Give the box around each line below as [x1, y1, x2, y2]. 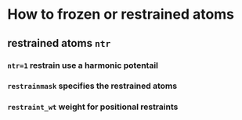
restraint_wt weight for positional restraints [7, 101, 179, 112]
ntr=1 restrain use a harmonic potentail [7, 60, 158, 71]
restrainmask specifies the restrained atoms [7, 80, 178, 91]
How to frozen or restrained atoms [7, 5, 235, 23]
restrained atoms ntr [7, 37, 111, 50]
